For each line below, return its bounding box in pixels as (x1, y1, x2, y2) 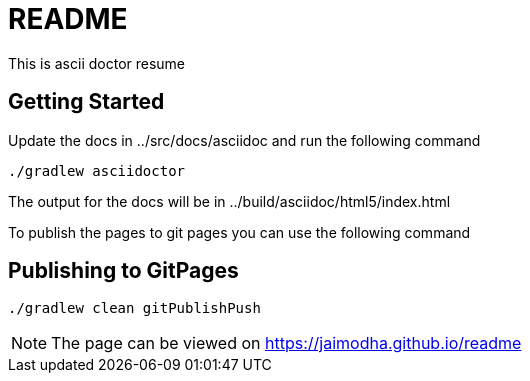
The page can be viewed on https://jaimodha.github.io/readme (51, 333, 522, 354)
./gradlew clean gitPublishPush (8, 300, 261, 317)
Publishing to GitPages (8, 258, 239, 284)
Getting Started (8, 89, 165, 115)
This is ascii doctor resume (8, 54, 186, 72)
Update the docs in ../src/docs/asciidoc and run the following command (8, 131, 481, 149)
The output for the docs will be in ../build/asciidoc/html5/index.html (8, 192, 451, 210)
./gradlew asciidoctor (8, 162, 186, 179)
